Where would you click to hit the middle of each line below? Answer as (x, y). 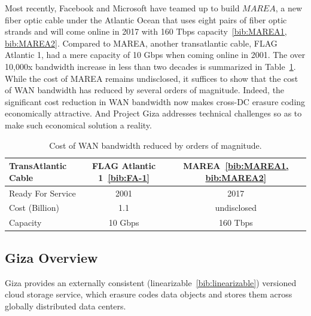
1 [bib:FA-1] (124, 177)
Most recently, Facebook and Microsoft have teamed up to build (122, 8)
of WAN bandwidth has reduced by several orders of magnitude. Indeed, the (145, 90)
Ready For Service (42, 193)
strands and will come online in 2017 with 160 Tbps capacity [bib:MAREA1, (146, 31)
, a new (289, 8)
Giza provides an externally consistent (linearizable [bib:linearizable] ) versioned (151, 282)
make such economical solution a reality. (78, 125)
